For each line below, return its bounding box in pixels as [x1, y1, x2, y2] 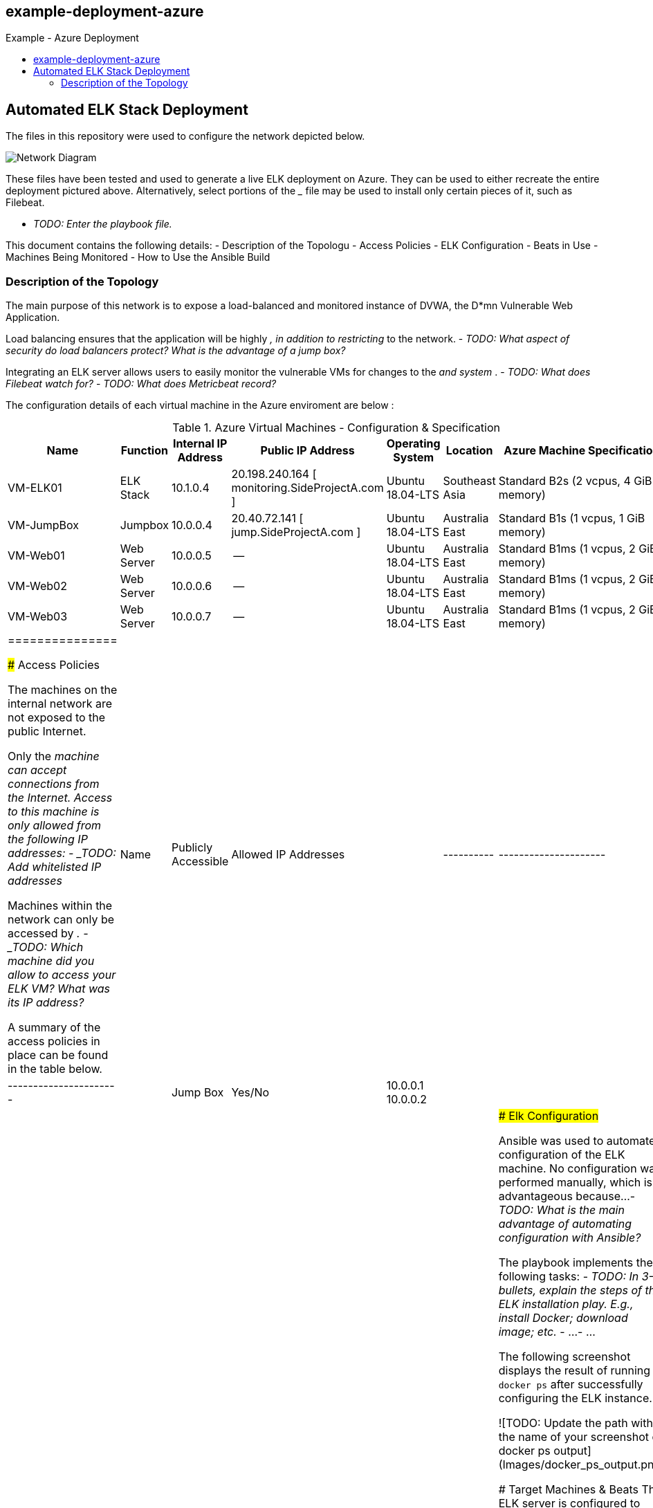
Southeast [443, 474, 496, 488]
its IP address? [8, 995, 84, 1010]
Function [120, 443, 168, 458]
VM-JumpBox [8, 518, 79, 533]
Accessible [171, 854, 229, 869]
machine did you [8, 954, 95, 968]
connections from [8, 777, 100, 791]
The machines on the [8, 683, 118, 697]
